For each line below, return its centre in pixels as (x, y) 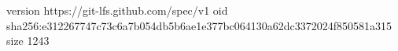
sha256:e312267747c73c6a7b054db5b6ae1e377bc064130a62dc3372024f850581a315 (199, 25)
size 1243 (28, 41)
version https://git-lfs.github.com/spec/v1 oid (117, 10)
